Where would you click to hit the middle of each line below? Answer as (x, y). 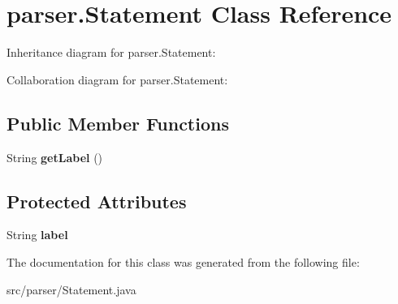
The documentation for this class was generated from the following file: (183, 261)
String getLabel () (55, 157)
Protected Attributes (97, 201)
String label (37, 235)
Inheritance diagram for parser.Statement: (111, 52)
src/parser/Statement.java (71, 289)
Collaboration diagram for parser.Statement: (117, 79)
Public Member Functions (118, 123)
